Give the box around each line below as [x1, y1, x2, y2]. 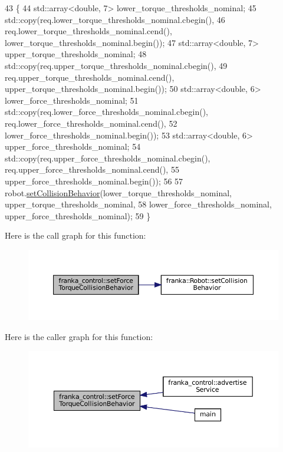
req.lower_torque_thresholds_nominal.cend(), [5, 25, 172, 37]
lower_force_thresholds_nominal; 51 [5, 94, 139, 106]
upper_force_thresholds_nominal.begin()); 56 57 [5, 174, 183, 187]
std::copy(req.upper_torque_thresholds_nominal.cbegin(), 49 [5, 59, 228, 71]
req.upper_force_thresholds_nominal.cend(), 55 [5, 163, 179, 176]
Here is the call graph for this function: [5, 229, 146, 242]
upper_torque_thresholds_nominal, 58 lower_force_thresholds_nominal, [5, 198, 272, 210]
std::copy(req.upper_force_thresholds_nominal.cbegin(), [5, 151, 210, 164]
